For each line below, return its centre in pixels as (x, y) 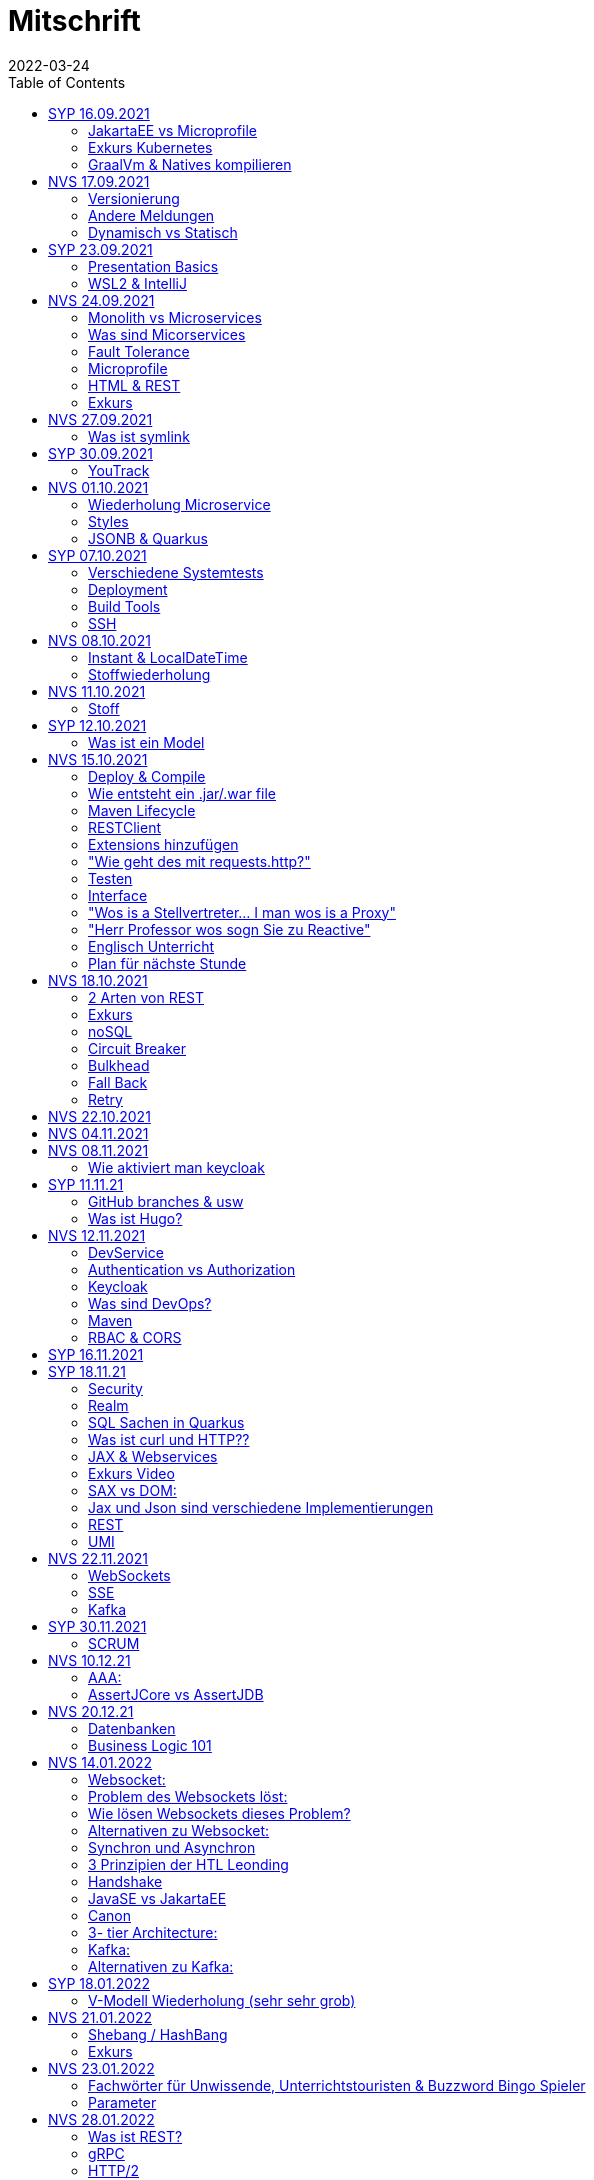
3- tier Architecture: (153, 1932)
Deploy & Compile (147, 776)
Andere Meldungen (151, 215)
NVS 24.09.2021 (101, 300)
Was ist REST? (135, 2136)
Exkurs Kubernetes (150, 147)
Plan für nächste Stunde (167, 963)
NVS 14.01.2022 (100, 1762)
